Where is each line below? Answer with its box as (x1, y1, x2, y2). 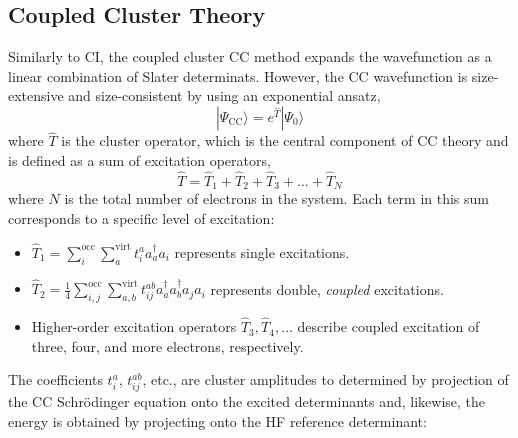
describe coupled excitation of (297, 316, 480, 337)
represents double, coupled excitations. (210, 278, 444, 299)
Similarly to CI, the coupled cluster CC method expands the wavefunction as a (8, 46, 492, 67)
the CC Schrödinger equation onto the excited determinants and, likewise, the (8, 390, 486, 411)
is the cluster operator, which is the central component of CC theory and (61, 130, 509, 151)
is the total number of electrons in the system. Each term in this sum (64, 188, 490, 209)
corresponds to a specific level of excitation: (8, 207, 275, 228)
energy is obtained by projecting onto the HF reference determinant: (8, 410, 427, 431)
